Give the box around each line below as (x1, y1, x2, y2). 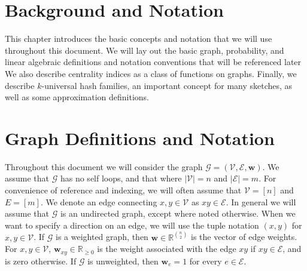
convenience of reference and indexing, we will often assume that (5, 184, 242, 196)
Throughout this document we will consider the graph (5, 160, 203, 173)
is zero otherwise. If (5, 254, 77, 267)
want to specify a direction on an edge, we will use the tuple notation (5, 218, 259, 231)
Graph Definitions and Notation (5, 125, 275, 150)
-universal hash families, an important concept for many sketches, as (41, 79, 293, 91)
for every (189, 254, 222, 267)
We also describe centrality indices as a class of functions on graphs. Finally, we (5, 67, 297, 79)
